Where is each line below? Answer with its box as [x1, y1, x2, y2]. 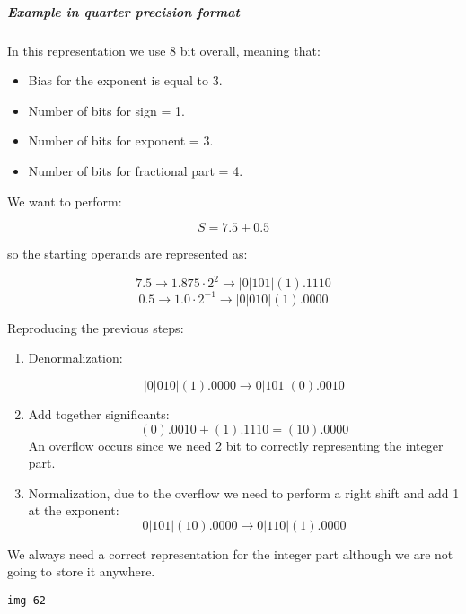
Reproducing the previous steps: [7, 318, 184, 337]
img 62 [7, 594, 46, 608]
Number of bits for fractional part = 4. [28, 161, 243, 180]
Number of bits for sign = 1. [28, 101, 185, 119]
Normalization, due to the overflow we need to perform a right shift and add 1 [28, 483, 460, 502]
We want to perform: [7, 191, 122, 210]
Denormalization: [28, 348, 123, 367]
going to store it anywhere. [7, 562, 155, 581]
